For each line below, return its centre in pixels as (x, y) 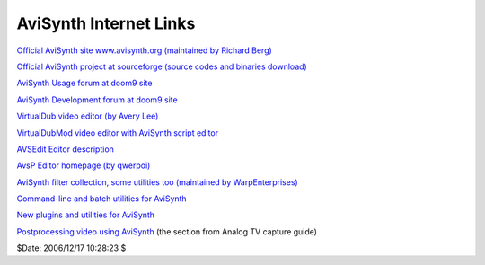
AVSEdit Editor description (65, 149)
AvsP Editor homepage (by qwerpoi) (84, 165)
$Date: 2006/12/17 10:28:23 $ (71, 248)
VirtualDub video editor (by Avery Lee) (88, 116)
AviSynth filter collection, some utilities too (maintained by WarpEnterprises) (157, 182)
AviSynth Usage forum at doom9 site (84, 83)
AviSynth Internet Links (106, 23)
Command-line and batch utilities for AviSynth (102, 199)
